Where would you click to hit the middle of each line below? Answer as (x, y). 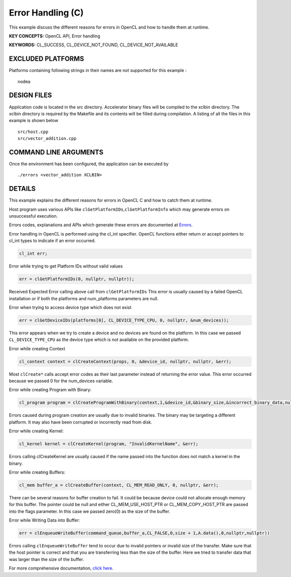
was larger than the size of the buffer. (47, 559)
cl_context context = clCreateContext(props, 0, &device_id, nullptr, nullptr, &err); (125, 361)
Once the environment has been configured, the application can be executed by (89, 164)
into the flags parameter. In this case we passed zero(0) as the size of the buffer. (90, 511)
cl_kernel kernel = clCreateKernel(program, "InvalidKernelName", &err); (109, 444)
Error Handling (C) (46, 13)
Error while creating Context (37, 348)
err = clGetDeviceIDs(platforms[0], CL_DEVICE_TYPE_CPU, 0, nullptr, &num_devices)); (124, 320)
